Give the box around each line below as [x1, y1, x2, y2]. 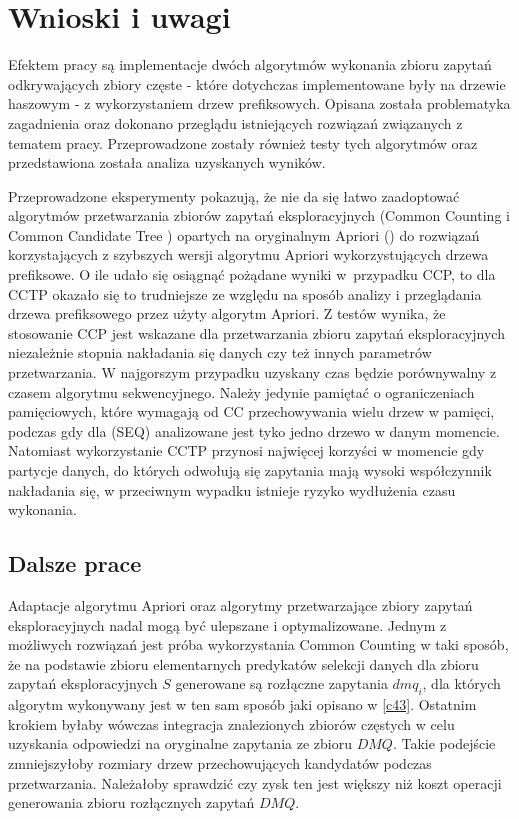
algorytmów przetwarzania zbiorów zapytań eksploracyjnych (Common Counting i [8, 205, 510, 226]
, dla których [422, 673, 501, 694]
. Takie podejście [392, 733, 496, 754]
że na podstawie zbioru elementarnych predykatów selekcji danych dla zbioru [8, 653, 479, 674]
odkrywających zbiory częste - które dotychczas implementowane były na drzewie [8, 73, 506, 94]
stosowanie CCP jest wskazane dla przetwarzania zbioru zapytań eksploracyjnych [8, 322, 505, 343]
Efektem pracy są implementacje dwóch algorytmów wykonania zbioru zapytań [8, 54, 492, 75]
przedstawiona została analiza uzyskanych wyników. [8, 152, 326, 173]
